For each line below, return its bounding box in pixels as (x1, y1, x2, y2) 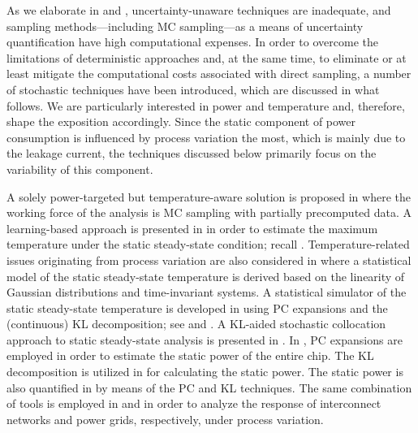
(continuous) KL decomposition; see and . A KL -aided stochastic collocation (6, 315, 386, 332)
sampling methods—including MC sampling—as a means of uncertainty (6, 17, 364, 34)
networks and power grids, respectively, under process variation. (6, 410, 324, 427)
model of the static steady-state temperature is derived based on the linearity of (6, 267, 405, 284)
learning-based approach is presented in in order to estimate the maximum (6, 219, 378, 236)
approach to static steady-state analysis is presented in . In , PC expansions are (6, 331, 403, 348)
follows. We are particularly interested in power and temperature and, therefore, (6, 97, 405, 114)
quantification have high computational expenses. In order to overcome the (6, 33, 378, 50)
